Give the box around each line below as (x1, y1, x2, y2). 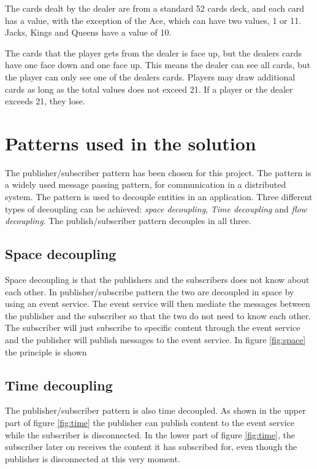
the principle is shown (5, 345, 87, 358)
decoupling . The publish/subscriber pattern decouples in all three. (5, 214, 251, 227)
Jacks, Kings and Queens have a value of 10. (5, 26, 172, 39)
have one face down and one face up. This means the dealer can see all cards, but (5, 58, 311, 71)
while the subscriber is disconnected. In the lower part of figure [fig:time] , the (5, 428, 296, 441)
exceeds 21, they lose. (5, 95, 85, 107)
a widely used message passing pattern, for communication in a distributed (5, 178, 286, 191)
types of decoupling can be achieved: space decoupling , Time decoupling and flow (5, 202, 307, 215)
